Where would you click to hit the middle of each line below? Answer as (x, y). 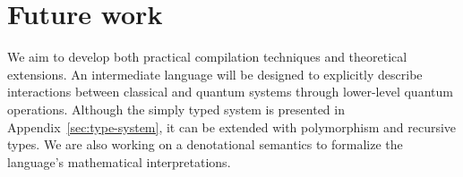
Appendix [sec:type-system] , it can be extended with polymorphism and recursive (232, 126)
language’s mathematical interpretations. (119, 161)
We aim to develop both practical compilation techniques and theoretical (207, 57)
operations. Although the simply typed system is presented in (176, 109)
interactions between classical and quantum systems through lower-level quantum (230, 92)
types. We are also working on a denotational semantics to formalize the (205, 144)
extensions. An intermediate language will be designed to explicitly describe (215, 74)
